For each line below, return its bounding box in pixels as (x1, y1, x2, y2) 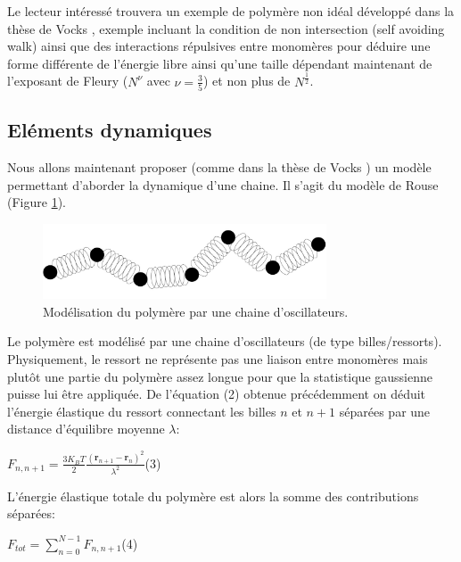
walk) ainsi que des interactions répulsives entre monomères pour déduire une (7, 37, 431, 55)
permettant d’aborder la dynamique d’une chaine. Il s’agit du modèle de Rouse (7, 175, 439, 194)
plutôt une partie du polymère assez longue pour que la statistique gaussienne (7, 367, 432, 385)
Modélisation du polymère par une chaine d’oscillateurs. (43, 302, 349, 320)
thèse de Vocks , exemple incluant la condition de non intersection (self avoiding (7, 19, 445, 37)
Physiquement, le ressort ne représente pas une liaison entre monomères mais (7, 349, 428, 368)
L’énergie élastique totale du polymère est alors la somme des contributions (7, 486, 419, 505)
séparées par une (339, 401, 431, 420)
